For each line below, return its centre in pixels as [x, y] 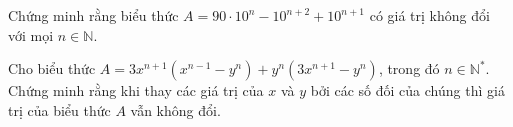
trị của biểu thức [59, 109]
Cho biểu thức [52, 68]
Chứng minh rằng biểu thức [93, 15]
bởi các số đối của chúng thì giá [407, 90]
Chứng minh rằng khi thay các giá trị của [136, 90]
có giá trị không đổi [429, 15]
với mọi [31, 34]
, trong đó [409, 68]
